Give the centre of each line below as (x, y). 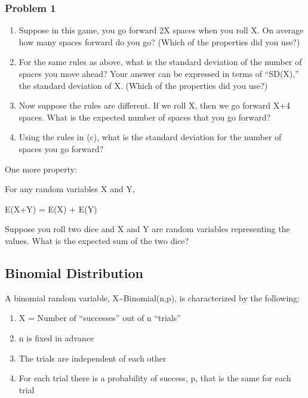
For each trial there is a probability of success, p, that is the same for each (155, 378)
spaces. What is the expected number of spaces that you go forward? (145, 117)
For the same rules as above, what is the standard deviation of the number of (160, 62)
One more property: (41, 169)
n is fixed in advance (56, 337)
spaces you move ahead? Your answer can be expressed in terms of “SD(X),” (159, 73)
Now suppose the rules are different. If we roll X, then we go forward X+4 (155, 105)
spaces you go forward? (61, 148)
